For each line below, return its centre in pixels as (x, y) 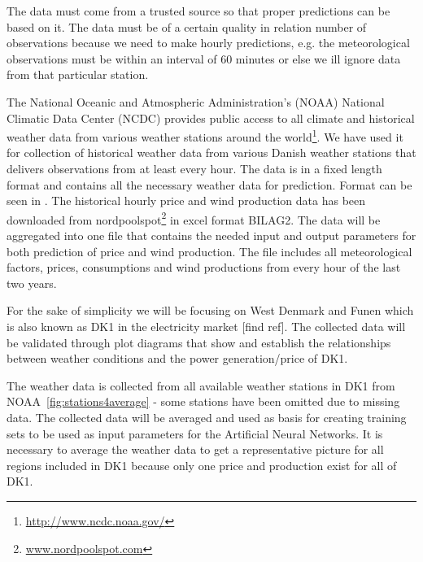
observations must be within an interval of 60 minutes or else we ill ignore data (204, 58)
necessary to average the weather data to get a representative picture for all (195, 449)
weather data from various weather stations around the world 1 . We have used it (205, 135)
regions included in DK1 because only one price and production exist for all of (202, 465)
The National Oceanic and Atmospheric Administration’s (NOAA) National (196, 101)
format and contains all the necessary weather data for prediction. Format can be (209, 184)
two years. (32, 283)
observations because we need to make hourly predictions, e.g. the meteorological (208, 43)
